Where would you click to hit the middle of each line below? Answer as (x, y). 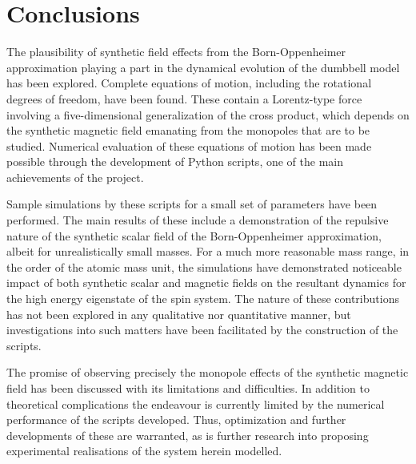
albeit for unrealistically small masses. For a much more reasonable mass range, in (208, 251)
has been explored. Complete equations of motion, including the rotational (189, 83)
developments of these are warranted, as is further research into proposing (188, 435)
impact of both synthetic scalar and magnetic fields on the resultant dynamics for (206, 282)
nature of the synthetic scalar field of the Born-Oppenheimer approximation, (194, 235)
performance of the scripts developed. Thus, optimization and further (176, 420)
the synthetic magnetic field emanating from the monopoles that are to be (188, 130)
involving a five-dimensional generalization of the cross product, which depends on (208, 114)
